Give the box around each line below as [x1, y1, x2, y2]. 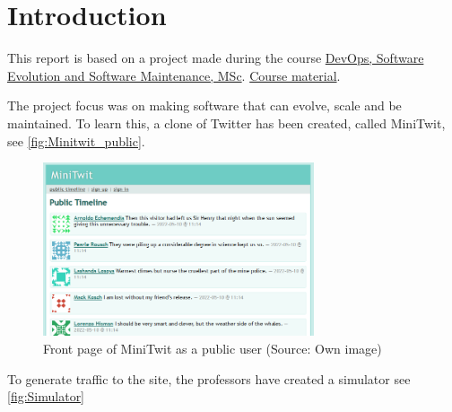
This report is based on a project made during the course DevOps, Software [7, 48, 424, 67]
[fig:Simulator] [7, 387, 85, 406]
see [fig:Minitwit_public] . [7, 131, 145, 150]
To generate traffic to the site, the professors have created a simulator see [7, 369, 411, 388]
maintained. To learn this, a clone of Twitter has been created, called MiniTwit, [7, 113, 446, 132]
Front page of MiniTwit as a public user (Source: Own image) [43, 338, 382, 357]
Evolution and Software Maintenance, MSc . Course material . [7, 66, 341, 84]
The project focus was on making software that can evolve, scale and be [7, 96, 402, 115]
